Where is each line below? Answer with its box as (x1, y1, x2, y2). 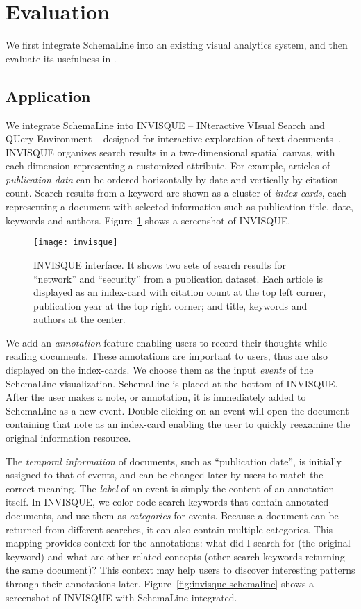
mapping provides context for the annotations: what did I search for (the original (6, 535, 351, 550)
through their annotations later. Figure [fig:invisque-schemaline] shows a (6, 576, 314, 590)
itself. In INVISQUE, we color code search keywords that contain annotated (6, 494, 329, 509)
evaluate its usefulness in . (6, 51, 117, 65)
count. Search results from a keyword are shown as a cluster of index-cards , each (6, 185, 347, 200)
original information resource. (6, 431, 131, 445)
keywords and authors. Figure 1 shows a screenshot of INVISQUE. (6, 212, 291, 227)
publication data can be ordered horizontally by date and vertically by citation (6, 172, 339, 186)
